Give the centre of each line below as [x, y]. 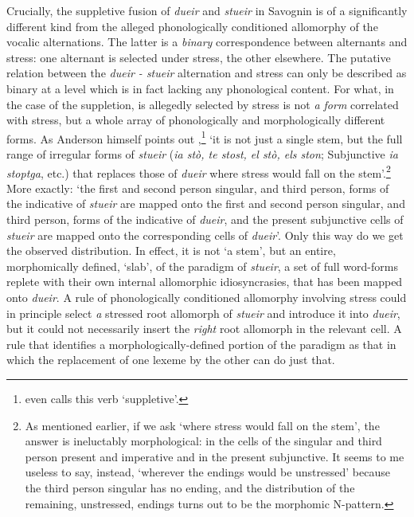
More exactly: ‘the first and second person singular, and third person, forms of [198, 188]
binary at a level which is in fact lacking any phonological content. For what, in [200, 88]
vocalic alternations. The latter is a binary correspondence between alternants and [207, 42]
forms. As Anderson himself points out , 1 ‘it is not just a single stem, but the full [205, 137]
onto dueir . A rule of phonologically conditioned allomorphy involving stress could [207, 297]
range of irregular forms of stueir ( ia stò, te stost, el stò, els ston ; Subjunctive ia [202, 154]
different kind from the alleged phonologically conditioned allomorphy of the [192, 26]
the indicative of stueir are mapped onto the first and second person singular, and [206, 204]
